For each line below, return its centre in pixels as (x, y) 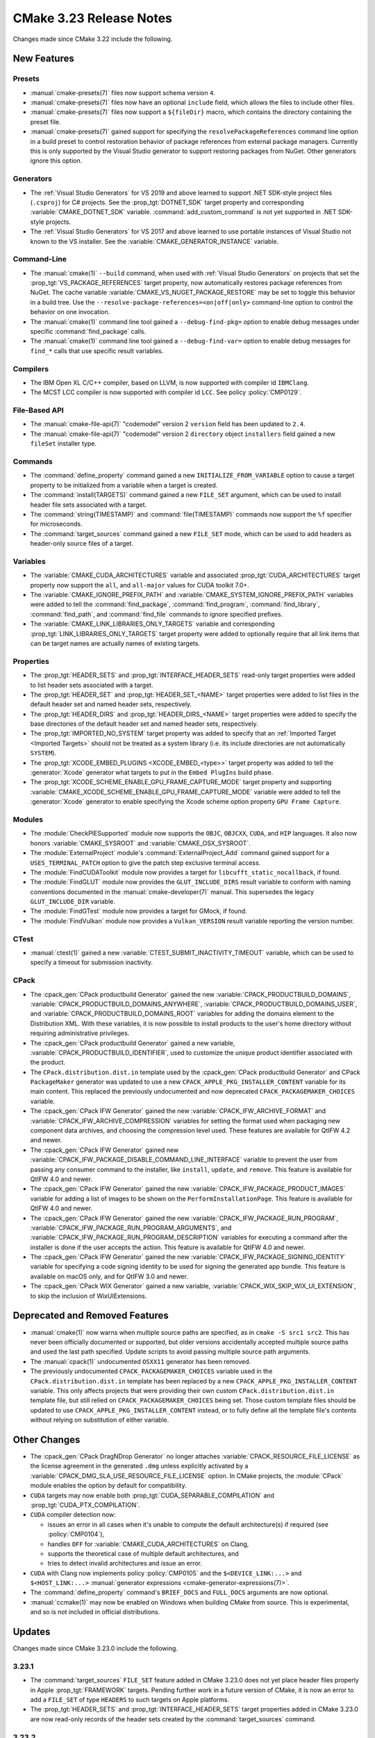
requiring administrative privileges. (80, 1033)
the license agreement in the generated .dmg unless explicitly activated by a (139, 1466)
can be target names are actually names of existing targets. (115, 643)
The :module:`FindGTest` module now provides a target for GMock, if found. (139, 911)
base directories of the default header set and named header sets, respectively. (144, 724)
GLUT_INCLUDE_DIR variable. (73, 902)
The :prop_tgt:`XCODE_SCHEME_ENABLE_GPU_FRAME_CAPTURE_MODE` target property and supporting (181, 782)
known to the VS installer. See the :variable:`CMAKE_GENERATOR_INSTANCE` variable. (155, 241)
